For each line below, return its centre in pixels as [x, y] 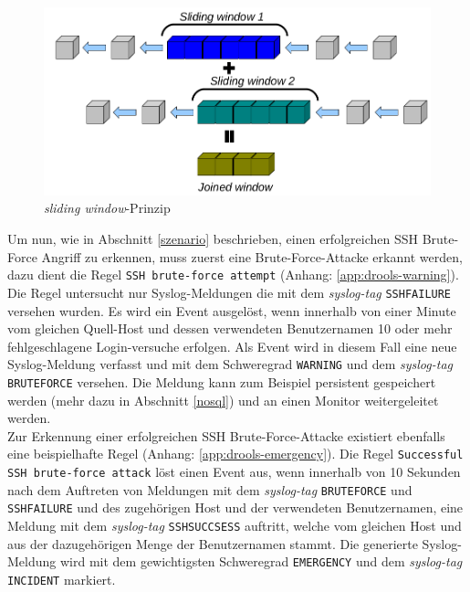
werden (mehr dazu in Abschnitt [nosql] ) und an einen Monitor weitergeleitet [223, 400]
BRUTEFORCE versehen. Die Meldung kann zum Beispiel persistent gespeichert [222, 382]
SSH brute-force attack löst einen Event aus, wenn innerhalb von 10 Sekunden [234, 472]
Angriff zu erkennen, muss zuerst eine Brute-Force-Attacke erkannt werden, [252, 256]
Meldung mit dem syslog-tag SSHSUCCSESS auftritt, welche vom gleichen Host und [235, 526]
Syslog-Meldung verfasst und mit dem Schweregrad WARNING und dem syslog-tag [230, 364]
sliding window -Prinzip [107, 208]
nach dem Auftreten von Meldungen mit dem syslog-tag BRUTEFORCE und [210, 489]
